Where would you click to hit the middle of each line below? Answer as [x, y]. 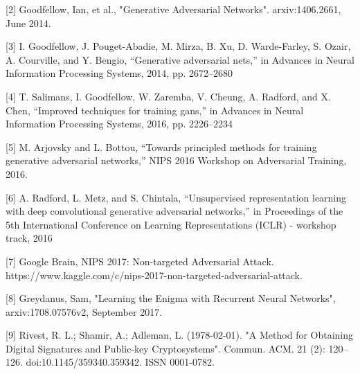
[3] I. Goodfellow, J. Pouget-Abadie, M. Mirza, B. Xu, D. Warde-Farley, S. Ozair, [178, 46]
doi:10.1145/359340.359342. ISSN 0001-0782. [120, 362]
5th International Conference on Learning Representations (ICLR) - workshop [171, 224]
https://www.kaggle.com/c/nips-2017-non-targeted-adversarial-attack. [154, 275]
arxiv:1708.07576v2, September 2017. [84, 311]
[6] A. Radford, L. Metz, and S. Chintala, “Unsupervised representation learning [176, 197]
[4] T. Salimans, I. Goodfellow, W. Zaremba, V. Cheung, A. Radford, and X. [168, 96]
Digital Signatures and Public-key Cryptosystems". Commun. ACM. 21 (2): [165, 348]
